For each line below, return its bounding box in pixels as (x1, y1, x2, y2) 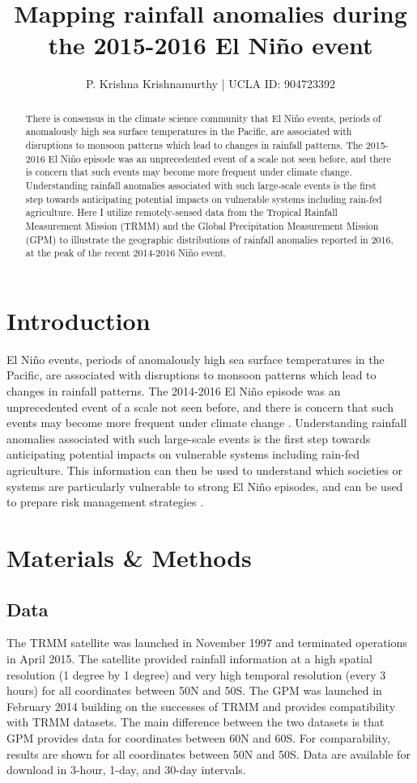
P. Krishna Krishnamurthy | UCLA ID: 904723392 (85, 75, 336, 92)
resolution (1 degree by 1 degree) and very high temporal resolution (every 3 (6, 666, 386, 683)
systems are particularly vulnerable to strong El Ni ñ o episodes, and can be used (6, 477, 403, 494)
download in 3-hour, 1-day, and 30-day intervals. (6, 761, 246, 778)
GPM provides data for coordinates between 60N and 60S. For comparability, (6, 729, 390, 746)
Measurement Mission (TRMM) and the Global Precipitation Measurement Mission (25, 218, 379, 232)
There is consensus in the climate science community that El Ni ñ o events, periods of (25, 111, 381, 125)
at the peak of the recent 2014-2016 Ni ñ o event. (25, 246, 227, 260)
